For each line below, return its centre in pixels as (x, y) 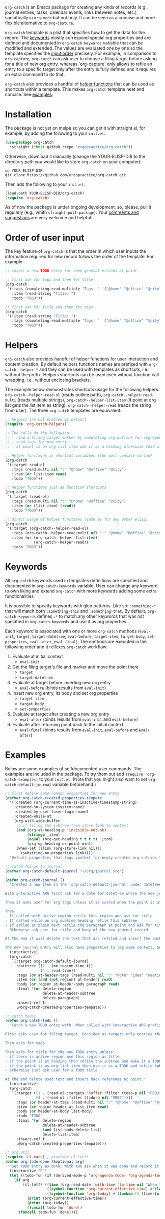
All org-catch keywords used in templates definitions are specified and (77, 580)
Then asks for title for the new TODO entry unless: (60, 1052)
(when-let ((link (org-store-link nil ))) (59, 849)
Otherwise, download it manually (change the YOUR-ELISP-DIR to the (75, 156)
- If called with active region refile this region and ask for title (79, 916)
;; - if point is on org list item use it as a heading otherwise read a (82, 447)
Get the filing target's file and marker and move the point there (75, 667)
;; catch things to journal (34, 866)
